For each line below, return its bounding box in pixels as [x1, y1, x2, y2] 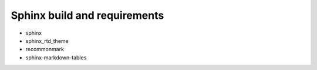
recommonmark [25, 46, 65, 53]
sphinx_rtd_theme [25, 37, 69, 44]
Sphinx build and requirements [11, 9, 164, 22]
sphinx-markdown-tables [25, 54, 87, 61]
